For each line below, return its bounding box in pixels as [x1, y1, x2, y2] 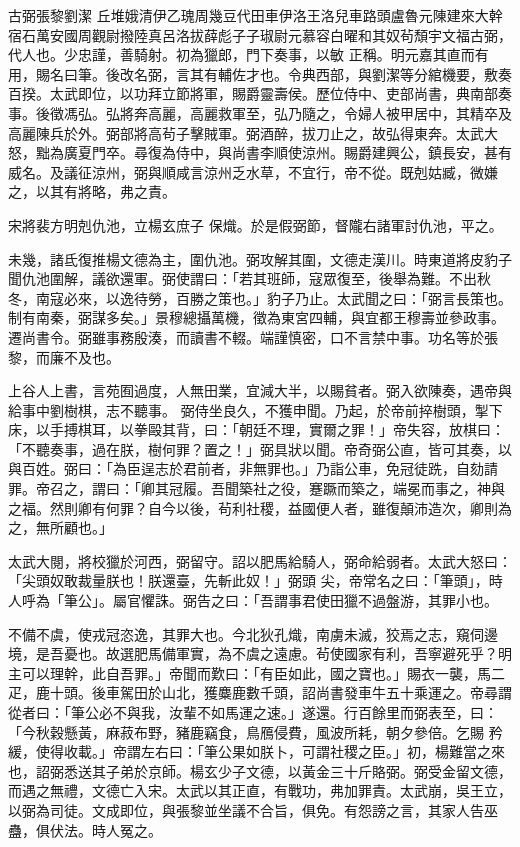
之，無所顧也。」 [8, 517, 113, 538]
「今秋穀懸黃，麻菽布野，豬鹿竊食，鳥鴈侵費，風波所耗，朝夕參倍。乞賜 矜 [8, 721, 503, 742]
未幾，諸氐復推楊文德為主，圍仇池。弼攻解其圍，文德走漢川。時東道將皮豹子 [8, 248, 512, 269]
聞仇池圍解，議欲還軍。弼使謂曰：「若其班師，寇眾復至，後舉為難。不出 [8, 268, 477, 289]
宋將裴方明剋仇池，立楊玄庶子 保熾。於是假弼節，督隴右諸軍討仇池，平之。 [8, 214, 503, 235]
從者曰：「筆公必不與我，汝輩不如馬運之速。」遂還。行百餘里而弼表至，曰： [8, 702, 498, 722]
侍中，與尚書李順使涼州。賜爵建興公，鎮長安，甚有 [175, 142, 512, 163]
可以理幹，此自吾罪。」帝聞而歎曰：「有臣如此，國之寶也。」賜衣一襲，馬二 [21, 662, 505, 683]
